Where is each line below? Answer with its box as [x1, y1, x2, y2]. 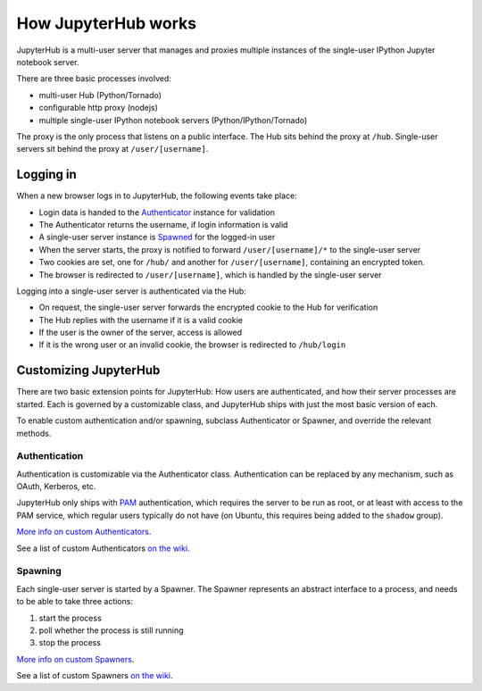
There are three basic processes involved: [16, 73, 171, 84]
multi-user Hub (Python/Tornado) [38, 89, 162, 100]
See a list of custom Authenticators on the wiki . [16, 543, 191, 554]
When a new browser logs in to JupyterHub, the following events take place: [16, 190, 298, 201]
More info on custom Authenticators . [16, 527, 152, 537]
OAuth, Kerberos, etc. [16, 481, 96, 492]
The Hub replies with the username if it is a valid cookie [38, 314, 243, 325]
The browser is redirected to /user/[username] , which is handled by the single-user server [38, 269, 383, 280]
